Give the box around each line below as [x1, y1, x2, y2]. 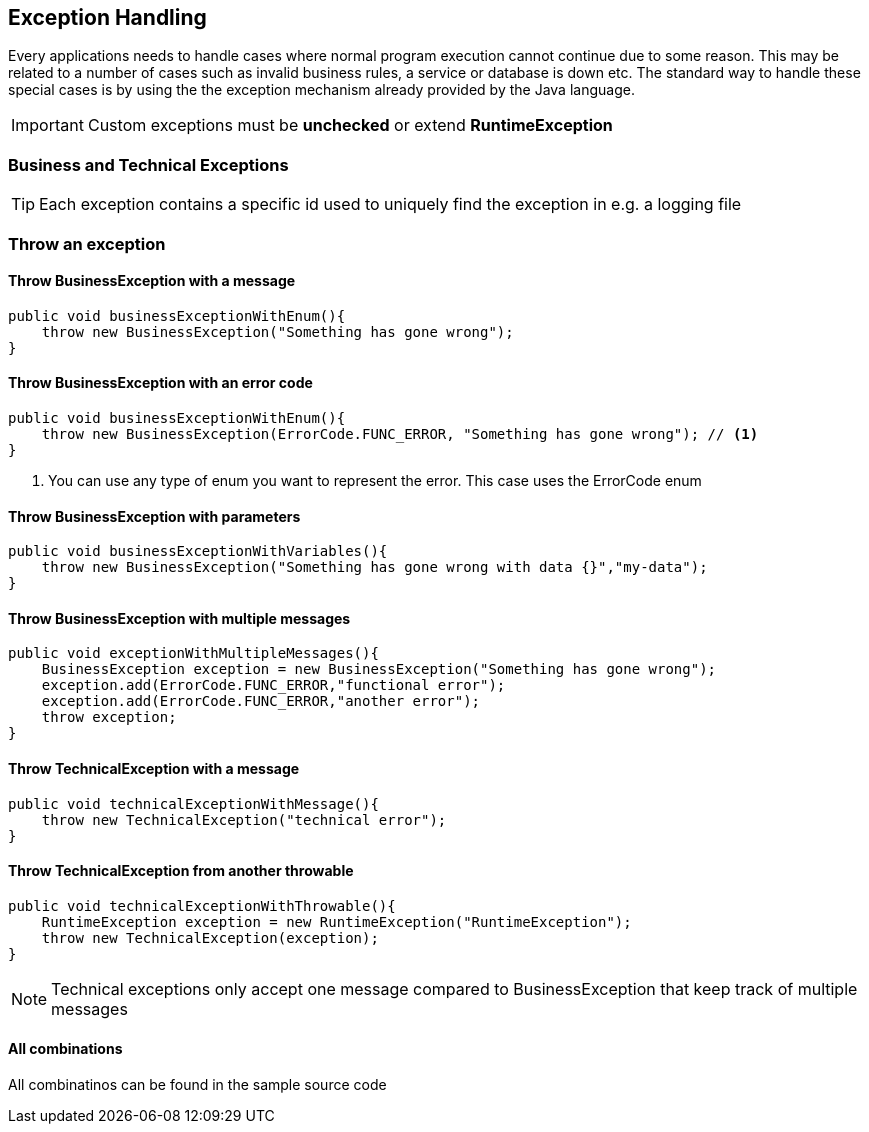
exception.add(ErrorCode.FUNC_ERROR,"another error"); [41, 693, 481, 710]
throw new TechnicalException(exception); [41, 929, 379, 946]
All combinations [8, 1040, 123, 1058]
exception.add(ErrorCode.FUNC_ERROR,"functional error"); [41, 677, 506, 694]
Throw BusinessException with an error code [8, 374, 313, 392]
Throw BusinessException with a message [8, 272, 296, 290]
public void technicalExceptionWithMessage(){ [8, 795, 379, 812]
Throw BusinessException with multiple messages [8, 609, 351, 627]
